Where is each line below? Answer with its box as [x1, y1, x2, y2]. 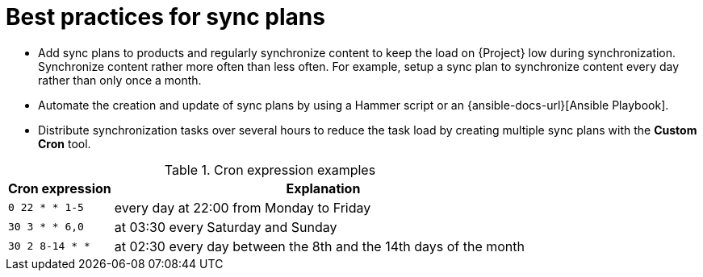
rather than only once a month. [38, 72, 202, 87]
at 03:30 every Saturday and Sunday [114, 218, 337, 235]
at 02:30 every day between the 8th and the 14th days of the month [114, 238, 525, 254]
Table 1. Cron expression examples [164, 161, 376, 178]
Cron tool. [38, 136, 91, 151]
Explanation [286, 180, 361, 196]
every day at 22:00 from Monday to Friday [114, 199, 371, 216]
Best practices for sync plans [6, 3, 325, 31]
